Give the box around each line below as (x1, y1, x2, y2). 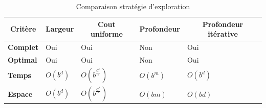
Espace (8, 88, 33, 99)
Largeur (46, 23, 74, 34)
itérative (208, 29, 238, 39)
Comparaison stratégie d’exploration (76, 1, 190, 11)
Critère (10, 23, 36, 34)
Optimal (8, 54, 37, 65)
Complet (8, 42, 39, 52)
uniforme (91, 29, 123, 39)
